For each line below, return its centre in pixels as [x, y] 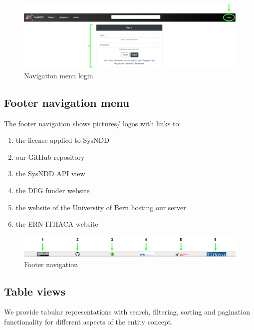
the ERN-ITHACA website [57, 224]
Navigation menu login [59, 75]
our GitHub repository [50, 157]
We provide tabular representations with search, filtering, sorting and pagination [127, 312]
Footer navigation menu [67, 102]
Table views [35, 291]
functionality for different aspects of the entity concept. [89, 321]
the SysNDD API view [50, 173]
